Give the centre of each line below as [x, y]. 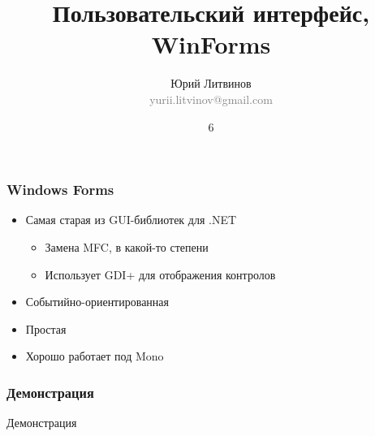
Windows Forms [60, 190]
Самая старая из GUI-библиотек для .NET [131, 220]
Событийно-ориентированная [97, 302]
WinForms [211, 44]
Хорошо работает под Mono [95, 356]
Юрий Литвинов [211, 83]
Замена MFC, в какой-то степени [127, 246]
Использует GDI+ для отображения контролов [160, 274]
